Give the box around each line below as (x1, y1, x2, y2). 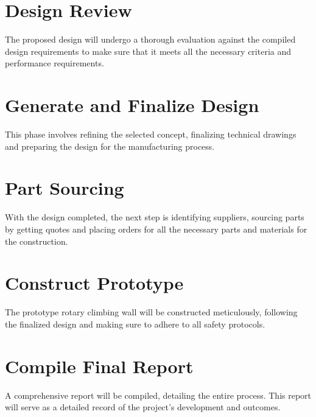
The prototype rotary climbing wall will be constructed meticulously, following (5, 306, 298, 318)
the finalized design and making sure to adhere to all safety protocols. (5, 317, 265, 330)
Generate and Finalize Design (5, 93, 259, 117)
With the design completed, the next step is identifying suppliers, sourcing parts (5, 211, 304, 223)
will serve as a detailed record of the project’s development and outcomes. (5, 401, 281, 413)
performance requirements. (5, 57, 104, 69)
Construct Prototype (5, 270, 184, 295)
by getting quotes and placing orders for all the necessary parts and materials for (5, 222, 307, 235)
